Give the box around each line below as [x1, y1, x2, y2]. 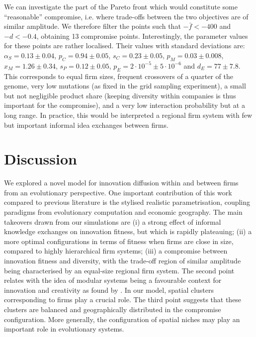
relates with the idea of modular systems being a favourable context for [4, 275, 222, 285]
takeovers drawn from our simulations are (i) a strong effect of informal [4, 216, 221, 227]
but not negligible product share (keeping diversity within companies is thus [4, 90, 236, 100]
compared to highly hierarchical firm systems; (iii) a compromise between [4, 246, 228, 256]
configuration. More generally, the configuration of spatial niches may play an [4, 314, 240, 324]
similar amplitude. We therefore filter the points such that [4, 21, 181, 31]
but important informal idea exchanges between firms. [4, 119, 169, 130]
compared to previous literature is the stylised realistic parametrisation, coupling [4, 197, 251, 207]
